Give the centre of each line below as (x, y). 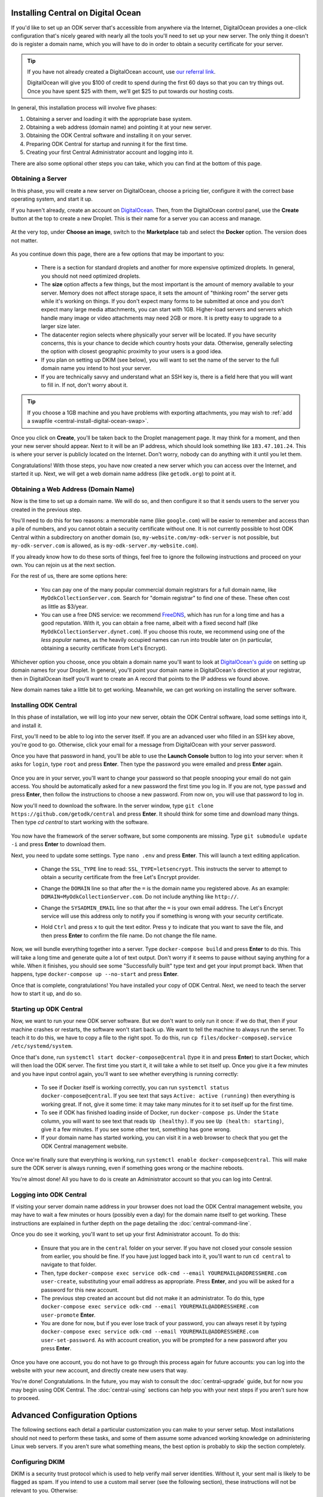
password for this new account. (80, 1290)
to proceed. (25, 1398)
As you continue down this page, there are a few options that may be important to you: (118, 254)
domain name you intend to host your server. (96, 368)
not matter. (25, 240)
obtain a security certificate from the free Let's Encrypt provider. (121, 877)
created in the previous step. (46, 510)
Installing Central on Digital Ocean (76, 13)
